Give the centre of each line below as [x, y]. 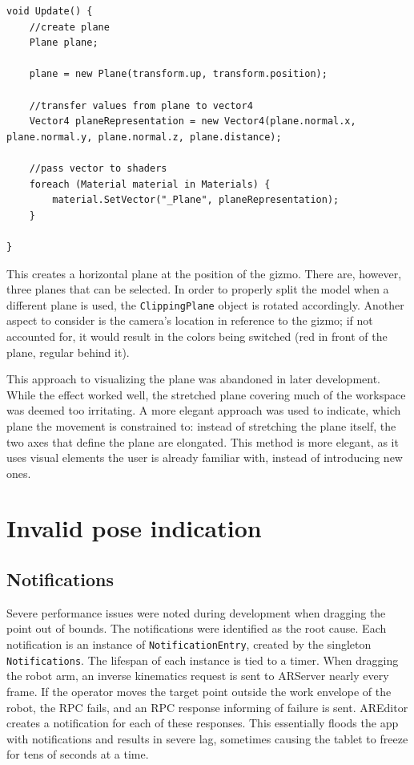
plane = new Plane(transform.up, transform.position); [178, 74]
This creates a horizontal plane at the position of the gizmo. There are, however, [204, 273]
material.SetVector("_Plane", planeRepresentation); [196, 200]
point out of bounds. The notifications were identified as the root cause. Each [197, 628]
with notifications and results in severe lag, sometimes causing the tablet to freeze [207, 738]
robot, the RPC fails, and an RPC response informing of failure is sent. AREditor [207, 707]
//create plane [69, 27]
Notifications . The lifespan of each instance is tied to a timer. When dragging [203, 660]
